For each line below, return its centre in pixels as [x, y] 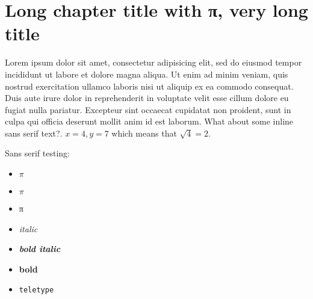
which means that [144, 133]
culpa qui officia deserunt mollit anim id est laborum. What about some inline [149, 121]
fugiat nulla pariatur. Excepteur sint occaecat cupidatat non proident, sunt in [148, 109]
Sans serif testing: [37, 153]
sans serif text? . [34, 133]
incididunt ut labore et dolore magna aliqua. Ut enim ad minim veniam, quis [147, 74]
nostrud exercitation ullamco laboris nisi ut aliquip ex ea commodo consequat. [149, 86]
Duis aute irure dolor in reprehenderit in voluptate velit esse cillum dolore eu [147, 98]
